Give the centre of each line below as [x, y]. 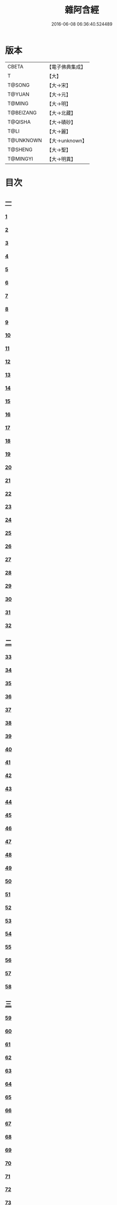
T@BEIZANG [22, 113]
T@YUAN [19, 94]
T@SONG [19, 85]
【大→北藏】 [61, 113]
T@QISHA [19, 122]
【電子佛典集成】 [66, 67]
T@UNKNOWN [25, 140]
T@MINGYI [20, 159]
